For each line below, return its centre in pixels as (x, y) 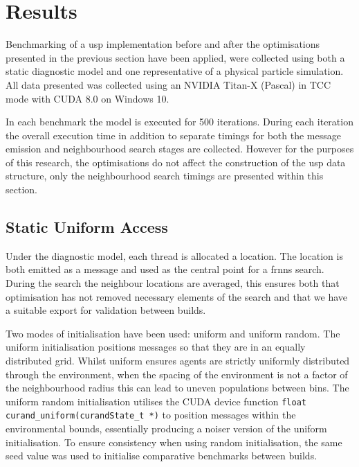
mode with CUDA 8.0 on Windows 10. (88, 98)
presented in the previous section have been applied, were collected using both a (175, 57)
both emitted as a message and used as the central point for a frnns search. (165, 269)
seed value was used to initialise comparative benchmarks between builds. (162, 456)
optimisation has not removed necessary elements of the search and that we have (177, 296)
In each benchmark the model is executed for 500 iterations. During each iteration (179, 122)
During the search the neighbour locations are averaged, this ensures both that (173, 283)
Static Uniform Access (87, 227)
